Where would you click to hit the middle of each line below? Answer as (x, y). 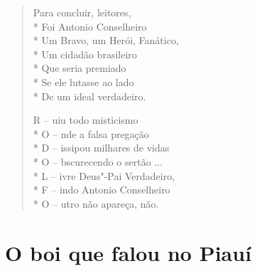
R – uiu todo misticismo (86, 120)
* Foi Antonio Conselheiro (90, 26)
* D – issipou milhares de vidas (101, 148)
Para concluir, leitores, (82, 12)
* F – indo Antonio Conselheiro (102, 190)
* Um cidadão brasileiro (85, 54)
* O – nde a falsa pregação (91, 133)
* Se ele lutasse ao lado (83, 81)
